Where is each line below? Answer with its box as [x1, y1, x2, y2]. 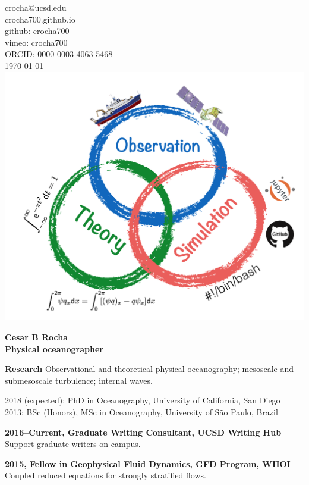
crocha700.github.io [5, 12, 75, 25]
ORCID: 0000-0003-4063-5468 [5, 48, 113, 60]
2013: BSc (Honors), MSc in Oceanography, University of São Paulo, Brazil [5, 405, 278, 418]
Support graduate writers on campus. [5, 437, 141, 450]
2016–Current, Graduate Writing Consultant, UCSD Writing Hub [5, 425, 282, 438]
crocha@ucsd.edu [5, 1, 67, 13]
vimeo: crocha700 [5, 36, 68, 48]
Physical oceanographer [5, 342, 103, 355]
